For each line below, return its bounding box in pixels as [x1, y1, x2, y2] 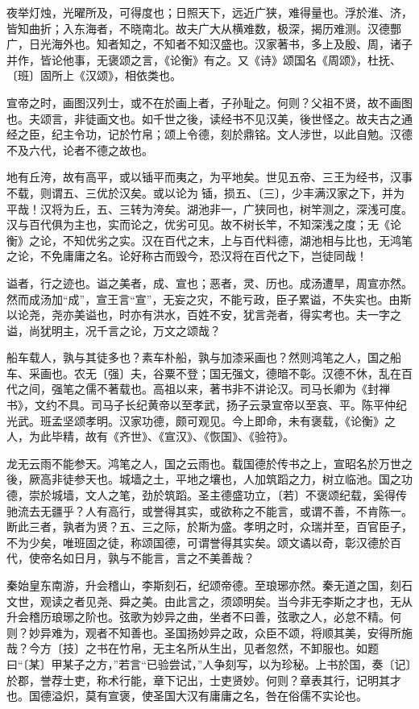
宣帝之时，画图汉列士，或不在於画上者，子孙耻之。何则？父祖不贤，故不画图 [6, 93, 413, 110]
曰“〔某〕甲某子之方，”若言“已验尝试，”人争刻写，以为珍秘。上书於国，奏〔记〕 [6, 655, 412, 672]
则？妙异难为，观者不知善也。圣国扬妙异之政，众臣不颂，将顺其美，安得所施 [6, 624, 413, 641]
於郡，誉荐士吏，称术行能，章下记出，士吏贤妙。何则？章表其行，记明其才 [6, 671, 401, 688]
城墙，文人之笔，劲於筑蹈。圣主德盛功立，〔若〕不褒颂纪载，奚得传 [51, 487, 407, 504]
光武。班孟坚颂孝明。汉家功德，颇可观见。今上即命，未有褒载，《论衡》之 [6, 412, 396, 429]
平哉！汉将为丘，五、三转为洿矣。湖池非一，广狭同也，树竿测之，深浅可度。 [6, 200, 413, 217]
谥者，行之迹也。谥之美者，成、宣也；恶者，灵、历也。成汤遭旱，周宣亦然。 [6, 274, 413, 291]
